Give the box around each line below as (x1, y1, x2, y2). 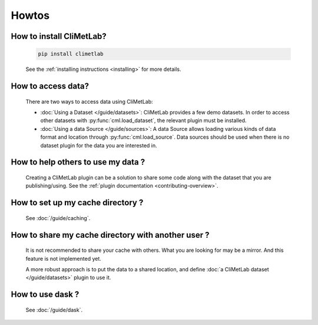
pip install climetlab (38, 51, 104, 57)
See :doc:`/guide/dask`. (25, 306, 82, 313)
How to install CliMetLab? (11, 31, 107, 41)
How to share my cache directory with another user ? (11, 230, 210, 240)
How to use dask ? (11, 290, 79, 300)
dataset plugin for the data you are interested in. (40, 142, 157, 149)
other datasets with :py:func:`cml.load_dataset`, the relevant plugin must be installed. (40, 117, 247, 124)
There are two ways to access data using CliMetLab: (25, 98, 153, 105)
